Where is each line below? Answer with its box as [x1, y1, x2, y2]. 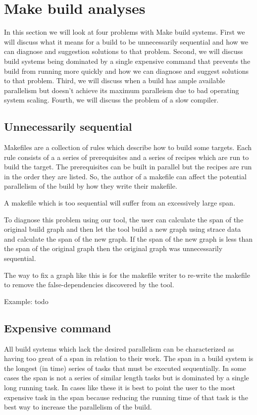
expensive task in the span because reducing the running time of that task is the [4, 392, 248, 402]
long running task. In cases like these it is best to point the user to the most [4, 382, 235, 392]
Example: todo [4, 296, 49, 306]
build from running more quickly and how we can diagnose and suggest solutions [4, 65, 249, 76]
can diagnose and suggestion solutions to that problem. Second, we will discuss [4, 46, 243, 56]
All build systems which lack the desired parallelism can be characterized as [4, 343, 234, 354]
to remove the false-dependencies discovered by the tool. [4, 279, 174, 290]
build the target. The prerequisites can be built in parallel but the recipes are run [4, 161, 252, 172]
